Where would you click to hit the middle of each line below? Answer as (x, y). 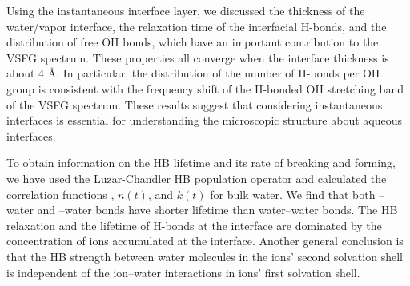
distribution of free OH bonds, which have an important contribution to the (193, 42)
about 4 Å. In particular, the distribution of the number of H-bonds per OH (193, 73)
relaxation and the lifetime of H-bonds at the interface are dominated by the (194, 225)
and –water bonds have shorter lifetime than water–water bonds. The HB (217, 210)
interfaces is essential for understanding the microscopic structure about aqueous (204, 120)
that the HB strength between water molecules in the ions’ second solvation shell (205, 256)
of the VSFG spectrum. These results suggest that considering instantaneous (195, 104)
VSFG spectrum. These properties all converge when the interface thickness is (198, 57)
